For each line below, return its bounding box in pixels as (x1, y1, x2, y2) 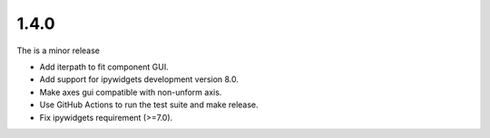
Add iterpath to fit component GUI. (39, 61, 169, 72)
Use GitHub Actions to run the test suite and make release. (39, 99, 259, 110)
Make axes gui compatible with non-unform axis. (39, 87, 222, 97)
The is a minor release (16, 45, 100, 56)
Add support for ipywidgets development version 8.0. (39, 74, 240, 85)
